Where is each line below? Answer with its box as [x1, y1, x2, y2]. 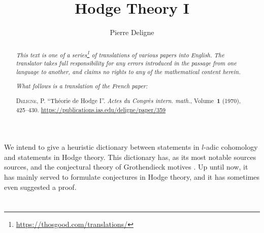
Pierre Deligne [110, 27, 154, 38]
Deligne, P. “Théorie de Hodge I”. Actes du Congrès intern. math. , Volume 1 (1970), [16, 96, 241, 105]
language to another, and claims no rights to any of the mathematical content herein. [16, 67, 241, 76]
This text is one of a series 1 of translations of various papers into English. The [16, 49, 224, 59]
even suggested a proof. [4, 181, 77, 192]
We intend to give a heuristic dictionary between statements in [4, 142, 200, 152]
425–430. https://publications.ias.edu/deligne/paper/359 [16, 105, 166, 114]
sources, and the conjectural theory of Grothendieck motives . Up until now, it [4, 161, 248, 172]
